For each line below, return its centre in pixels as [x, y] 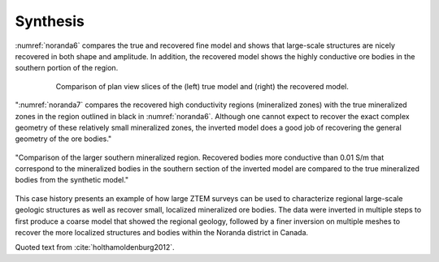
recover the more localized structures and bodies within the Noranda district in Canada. [162, 233]
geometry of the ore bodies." [63, 139]
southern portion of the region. [67, 68]
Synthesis [50, 21]
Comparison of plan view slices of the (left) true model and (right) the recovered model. [202, 86]
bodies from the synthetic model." [72, 180]
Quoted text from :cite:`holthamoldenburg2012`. [95, 247]
